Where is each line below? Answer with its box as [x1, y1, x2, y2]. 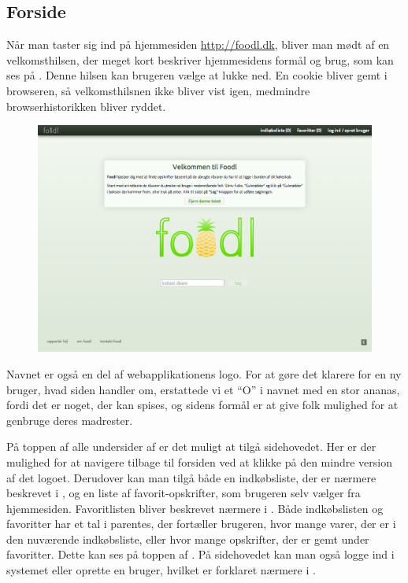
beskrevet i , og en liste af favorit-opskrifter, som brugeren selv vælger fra [6, 485, 361, 501]
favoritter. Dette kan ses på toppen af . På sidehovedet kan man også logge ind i [6, 546, 395, 563]
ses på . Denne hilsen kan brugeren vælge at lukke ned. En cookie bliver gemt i [6, 67, 388, 83]
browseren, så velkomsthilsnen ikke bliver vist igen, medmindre [6, 82, 310, 98]
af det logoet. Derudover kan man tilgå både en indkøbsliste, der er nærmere [6, 469, 376, 485]
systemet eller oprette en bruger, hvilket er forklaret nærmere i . [6, 562, 316, 578]
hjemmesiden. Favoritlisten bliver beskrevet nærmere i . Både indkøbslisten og [6, 500, 384, 516]
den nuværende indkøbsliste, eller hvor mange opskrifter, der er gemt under [6, 530, 369, 547]
